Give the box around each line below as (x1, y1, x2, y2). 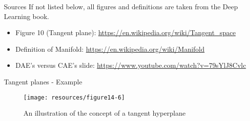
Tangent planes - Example (4, 76, 83, 86)
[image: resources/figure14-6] (23, 94, 125, 101)
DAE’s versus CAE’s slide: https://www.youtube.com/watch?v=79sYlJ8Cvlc (15, 60, 246, 70)
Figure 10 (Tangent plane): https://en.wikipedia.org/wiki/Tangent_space (15, 27, 236, 38)
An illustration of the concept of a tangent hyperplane (23, 108, 186, 118)
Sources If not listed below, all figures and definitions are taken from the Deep (4, 1, 238, 11)
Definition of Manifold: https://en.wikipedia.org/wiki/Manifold (15, 43, 205, 54)
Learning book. (4, 11, 49, 21)
